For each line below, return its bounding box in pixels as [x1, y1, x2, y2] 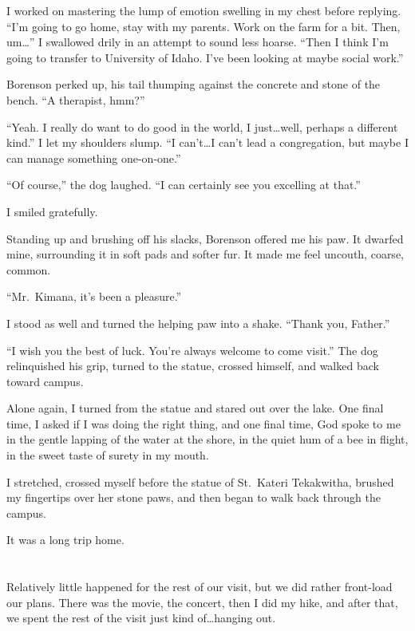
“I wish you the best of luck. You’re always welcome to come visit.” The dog [6, 341, 378, 358]
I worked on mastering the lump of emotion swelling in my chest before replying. [6, 2, 401, 18]
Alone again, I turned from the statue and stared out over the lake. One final [6, 400, 384, 416]
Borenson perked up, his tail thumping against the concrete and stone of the [6, 76, 381, 93]
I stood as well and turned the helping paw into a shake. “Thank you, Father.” [6, 314, 390, 331]
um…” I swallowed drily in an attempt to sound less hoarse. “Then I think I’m [6, 34, 389, 50]
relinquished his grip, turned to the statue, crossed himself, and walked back [6, 357, 379, 374]
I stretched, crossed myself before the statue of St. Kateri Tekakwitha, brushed [6, 473, 394, 490]
